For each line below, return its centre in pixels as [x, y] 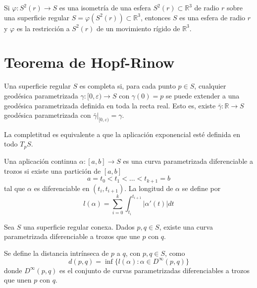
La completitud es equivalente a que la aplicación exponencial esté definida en [122, 134]
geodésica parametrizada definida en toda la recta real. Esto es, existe [110, 105]
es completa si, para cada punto [128, 86]
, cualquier [210, 86]
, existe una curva [186, 226]
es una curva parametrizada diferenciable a [188, 161]
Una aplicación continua [41, 161]
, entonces [155, 17]
